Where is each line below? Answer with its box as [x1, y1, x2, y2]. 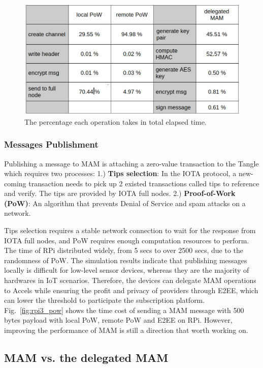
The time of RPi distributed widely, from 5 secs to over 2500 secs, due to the [4, 245, 244, 256]
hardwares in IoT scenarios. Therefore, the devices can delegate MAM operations [4, 275, 256, 286]
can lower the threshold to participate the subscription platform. [4, 295, 205, 305]
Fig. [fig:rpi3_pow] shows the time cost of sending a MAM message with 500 [4, 304, 244, 315]
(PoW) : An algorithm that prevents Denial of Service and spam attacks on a [4, 197, 246, 208]
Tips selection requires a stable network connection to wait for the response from [4, 225, 256, 236]
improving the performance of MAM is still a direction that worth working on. [4, 325, 248, 335]
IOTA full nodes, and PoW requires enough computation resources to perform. [4, 235, 249, 245]
